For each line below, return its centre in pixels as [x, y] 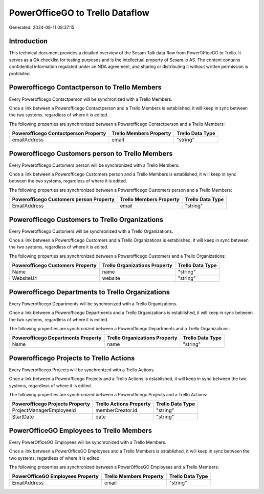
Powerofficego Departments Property [57, 338]
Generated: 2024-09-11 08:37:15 [42, 27]
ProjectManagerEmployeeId [44, 410]
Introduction [28, 41]
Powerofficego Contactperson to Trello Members [85, 87]
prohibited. [20, 73]
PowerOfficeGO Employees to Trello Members [80, 430]
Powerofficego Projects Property [51, 404]
